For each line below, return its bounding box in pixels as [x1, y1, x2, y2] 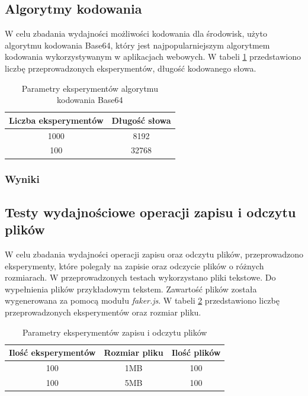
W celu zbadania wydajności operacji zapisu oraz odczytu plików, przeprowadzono [5, 247, 303, 260]
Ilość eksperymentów [9, 346, 96, 359]
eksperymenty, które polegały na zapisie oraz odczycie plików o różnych [5, 259, 264, 272]
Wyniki [5, 172, 40, 186]
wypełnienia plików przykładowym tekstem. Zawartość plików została [5, 282, 257, 295]
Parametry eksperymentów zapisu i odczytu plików [22, 326, 207, 338]
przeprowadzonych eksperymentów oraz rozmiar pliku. [5, 305, 201, 318]
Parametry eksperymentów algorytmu [21, 82, 158, 94]
